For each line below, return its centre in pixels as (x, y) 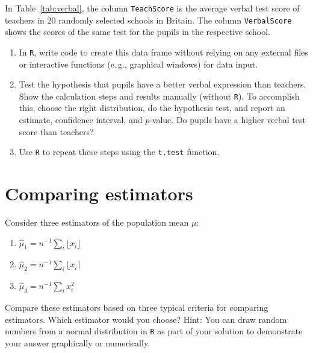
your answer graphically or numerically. (78, 342)
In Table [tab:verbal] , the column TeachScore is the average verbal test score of (152, 8)
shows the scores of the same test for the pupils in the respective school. (138, 32)
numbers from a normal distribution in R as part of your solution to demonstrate (154, 331)
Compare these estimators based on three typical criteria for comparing (137, 307)
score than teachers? (56, 131)
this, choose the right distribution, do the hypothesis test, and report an (152, 108)
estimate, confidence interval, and (81, 119)
